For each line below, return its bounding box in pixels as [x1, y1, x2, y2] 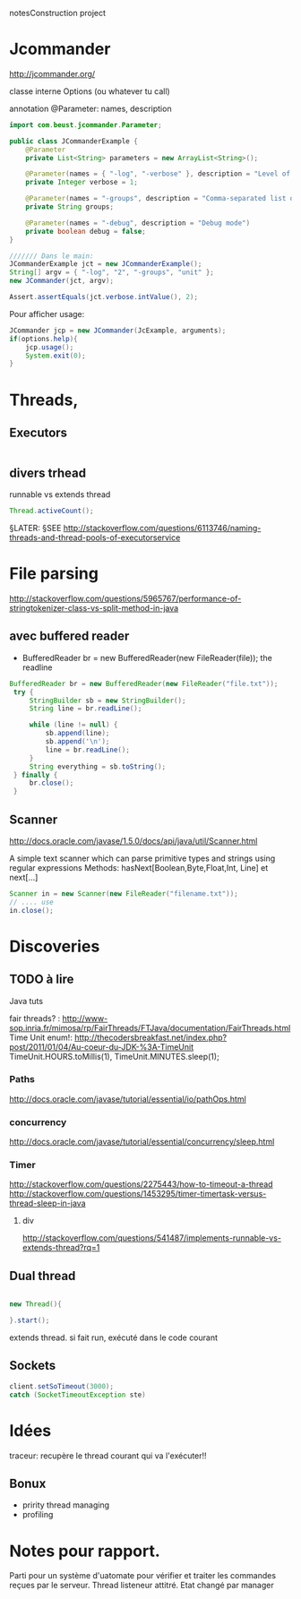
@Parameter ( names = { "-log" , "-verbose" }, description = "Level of [25, 169, 291, 178]
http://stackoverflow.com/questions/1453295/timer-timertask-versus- [9, 1189, 267, 1199]
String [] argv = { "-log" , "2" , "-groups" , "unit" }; [9, 268, 215, 277]
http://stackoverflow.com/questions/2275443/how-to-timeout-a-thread [9, 1179, 273, 1190]
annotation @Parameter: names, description [9, 103, 172, 114]
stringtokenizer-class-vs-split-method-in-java [9, 602, 179, 613]
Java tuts [9, 995, 43, 1006]
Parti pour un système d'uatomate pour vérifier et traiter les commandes [9, 1570, 276, 1581]
